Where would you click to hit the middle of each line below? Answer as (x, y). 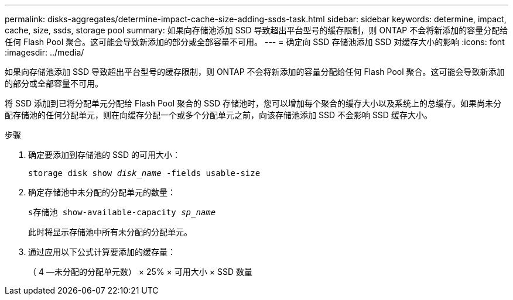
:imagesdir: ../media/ (45, 52)
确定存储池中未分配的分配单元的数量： (102, 192)
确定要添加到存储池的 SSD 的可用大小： (104, 155)
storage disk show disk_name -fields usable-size (144, 173)
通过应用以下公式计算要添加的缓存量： (102, 252)
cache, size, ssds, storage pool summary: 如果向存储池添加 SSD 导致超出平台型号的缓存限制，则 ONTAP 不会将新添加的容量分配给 (256, 30)
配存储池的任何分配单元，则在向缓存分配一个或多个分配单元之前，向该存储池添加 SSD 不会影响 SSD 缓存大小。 (218, 115)
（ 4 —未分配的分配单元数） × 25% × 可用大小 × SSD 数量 (140, 272)
